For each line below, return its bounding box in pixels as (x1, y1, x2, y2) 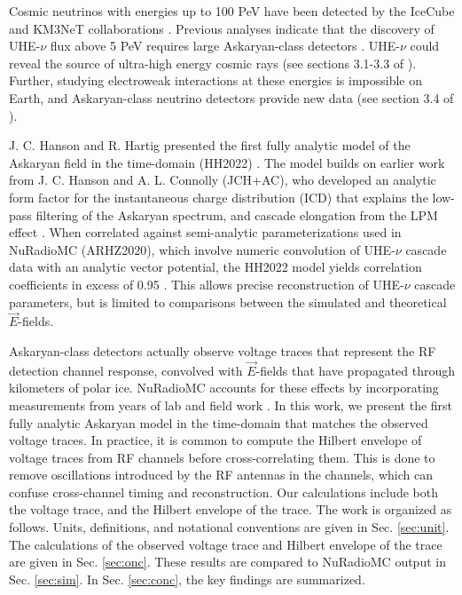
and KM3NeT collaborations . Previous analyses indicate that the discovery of (9, 19, 435, 37)
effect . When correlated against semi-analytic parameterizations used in (9, 223, 402, 242)
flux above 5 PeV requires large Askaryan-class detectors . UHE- (50, 36, 400, 55)
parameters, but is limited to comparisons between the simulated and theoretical (9, 292, 447, 311)
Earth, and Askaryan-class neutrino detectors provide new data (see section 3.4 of (9, 88, 454, 107)
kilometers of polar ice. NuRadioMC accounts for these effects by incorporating (9, 378, 439, 397)
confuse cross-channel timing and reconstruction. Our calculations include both (9, 482, 438, 501)
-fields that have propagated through (255, 361, 456, 379)
